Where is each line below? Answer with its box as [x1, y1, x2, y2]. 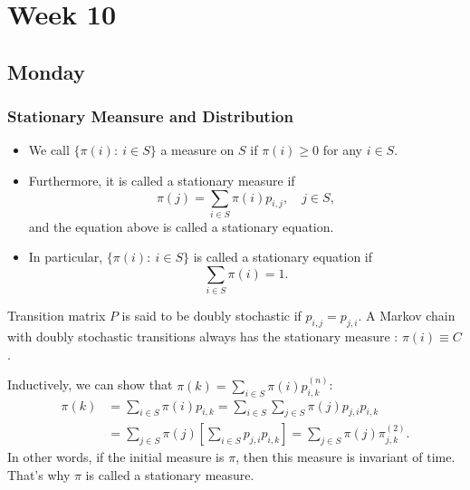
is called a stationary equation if [193, 247, 373, 266]
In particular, [28, 247, 103, 266]
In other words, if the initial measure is [7, 447, 225, 466]
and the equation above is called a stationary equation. [28, 216, 334, 235]
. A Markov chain [358, 306, 456, 325]
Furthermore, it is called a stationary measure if [28, 170, 295, 189]
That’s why [7, 466, 71, 485]
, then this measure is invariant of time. [235, 447, 456, 466]
